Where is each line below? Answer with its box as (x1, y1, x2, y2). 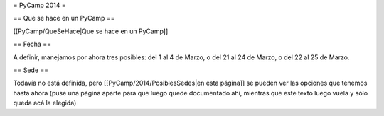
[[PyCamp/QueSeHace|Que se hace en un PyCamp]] (13, 27, 169, 35)
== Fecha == (13, 40, 51, 49)
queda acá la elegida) (13, 99, 77, 108)
